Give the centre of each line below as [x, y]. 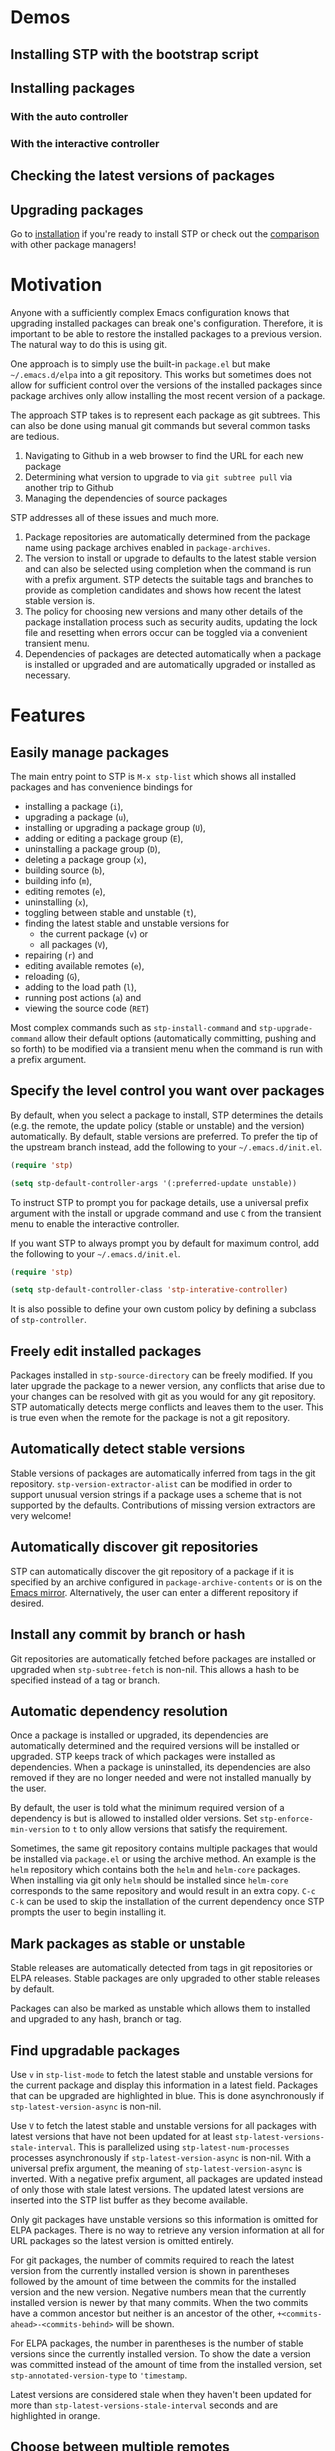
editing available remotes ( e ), [84, 965]
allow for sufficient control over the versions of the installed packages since [166, 385]
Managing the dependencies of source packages [126, 498]
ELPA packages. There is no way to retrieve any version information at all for [167, 2230]
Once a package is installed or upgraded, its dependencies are [139, 1735]
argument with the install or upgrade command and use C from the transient [166, 1213]
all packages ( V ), [73, 944]
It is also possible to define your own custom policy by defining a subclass [163, 1309]
